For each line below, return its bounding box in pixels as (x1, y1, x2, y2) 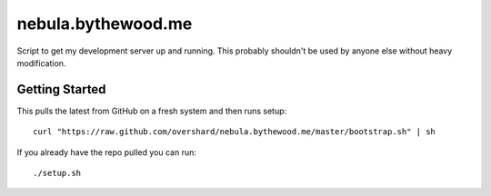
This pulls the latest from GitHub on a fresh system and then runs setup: (16, 105, 287, 116)
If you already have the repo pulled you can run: (16, 146, 197, 158)
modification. (16, 57, 66, 68)
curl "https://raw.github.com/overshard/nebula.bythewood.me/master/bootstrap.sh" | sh (33, 127, 436, 137)
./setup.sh (33, 168, 82, 179)
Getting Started (16, 82, 106, 97)
